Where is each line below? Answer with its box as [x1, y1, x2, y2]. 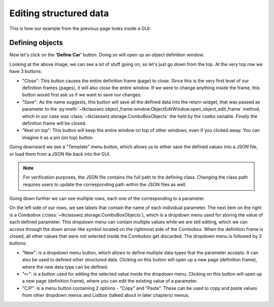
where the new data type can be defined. [22, 264, 109, 270]
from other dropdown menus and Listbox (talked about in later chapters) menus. [22, 292, 190, 298]
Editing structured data [9, 8, 109, 19]
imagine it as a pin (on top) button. [22, 134, 94, 141]
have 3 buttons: [9, 69, 43, 75]
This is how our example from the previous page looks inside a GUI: [9, 25, 151, 31]
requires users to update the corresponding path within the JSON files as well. [23, 181, 187, 187]
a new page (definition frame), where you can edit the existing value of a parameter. [22, 278, 198, 284]
